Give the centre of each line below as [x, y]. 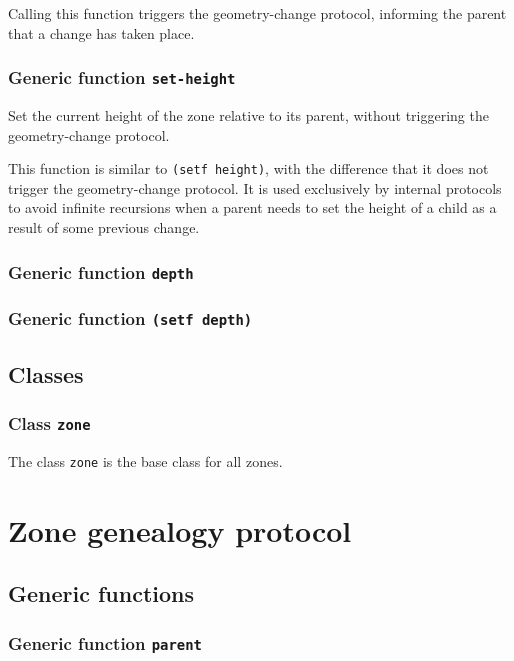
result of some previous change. [104, 227]
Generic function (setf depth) [130, 317]
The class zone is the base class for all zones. [145, 460]
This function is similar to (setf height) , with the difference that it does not [248, 168]
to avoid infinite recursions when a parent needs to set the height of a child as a [252, 207]
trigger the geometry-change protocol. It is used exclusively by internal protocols [255, 187]
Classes [46, 373]
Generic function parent [105, 642]
